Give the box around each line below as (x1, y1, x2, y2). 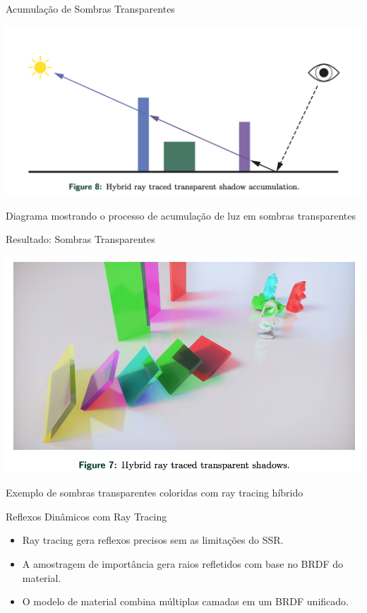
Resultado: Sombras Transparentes (6, 232, 155, 246)
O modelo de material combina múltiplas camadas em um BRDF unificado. (22, 594, 349, 609)
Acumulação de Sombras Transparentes (6, 1, 175, 16)
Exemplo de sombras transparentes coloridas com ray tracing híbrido (6, 485, 303, 500)
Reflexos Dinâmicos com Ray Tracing (6, 508, 167, 523)
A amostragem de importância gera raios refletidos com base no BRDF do (22, 557, 344, 571)
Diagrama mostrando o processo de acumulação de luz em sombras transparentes (6, 208, 356, 222)
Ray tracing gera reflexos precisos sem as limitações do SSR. (22, 532, 284, 547)
